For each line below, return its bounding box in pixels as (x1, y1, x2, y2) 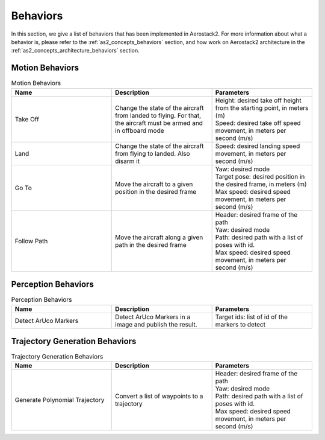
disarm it (115, 157, 140, 165)
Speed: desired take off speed (215, 118, 301, 127)
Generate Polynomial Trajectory (14, 396, 105, 404)
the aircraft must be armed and (115, 118, 203, 127)
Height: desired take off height (215, 96, 302, 104)
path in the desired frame (115, 240, 187, 249)
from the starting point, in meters (215, 103, 309, 112)
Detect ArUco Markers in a (115, 313, 191, 321)
